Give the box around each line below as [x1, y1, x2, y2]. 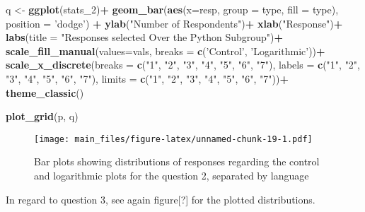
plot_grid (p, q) [6, 109, 79, 124]
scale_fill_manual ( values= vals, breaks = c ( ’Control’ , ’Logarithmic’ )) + [6, 43, 325, 58]
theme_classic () [6, 85, 84, 100]
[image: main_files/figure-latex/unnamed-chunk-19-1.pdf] [34, 134, 313, 144]
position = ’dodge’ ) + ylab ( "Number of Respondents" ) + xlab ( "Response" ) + [6, 16, 343, 30]
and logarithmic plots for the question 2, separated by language [34, 168, 309, 182]
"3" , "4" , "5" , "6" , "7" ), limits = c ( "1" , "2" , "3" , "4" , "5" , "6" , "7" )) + [6, 71, 289, 86]
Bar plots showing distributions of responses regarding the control [34, 154, 320, 169]
